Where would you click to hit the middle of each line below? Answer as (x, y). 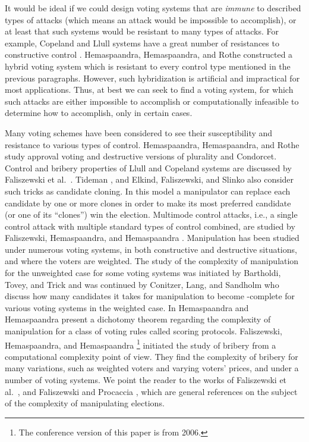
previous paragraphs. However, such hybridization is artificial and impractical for (152, 78)
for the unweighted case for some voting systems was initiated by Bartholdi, (143, 273)
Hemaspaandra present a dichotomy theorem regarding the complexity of (138, 319)
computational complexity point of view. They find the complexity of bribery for (152, 356)
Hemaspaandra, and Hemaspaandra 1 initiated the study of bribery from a (141, 344)
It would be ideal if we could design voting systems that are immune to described (153, 8)
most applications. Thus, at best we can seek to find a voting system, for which (149, 90)
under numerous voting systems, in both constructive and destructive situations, (151, 249)
